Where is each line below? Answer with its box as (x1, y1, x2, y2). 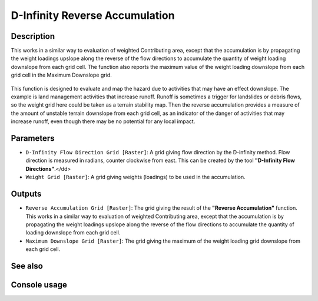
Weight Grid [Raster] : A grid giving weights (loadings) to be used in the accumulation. (25, 174, 246, 181)
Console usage (11, 280, 68, 290)
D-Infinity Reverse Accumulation (11, 9, 175, 22)
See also (11, 261, 44, 271)
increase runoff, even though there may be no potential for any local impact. (11, 118, 196, 125)
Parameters (11, 133, 55, 143)
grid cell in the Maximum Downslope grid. (11, 71, 112, 79)
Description (11, 31, 55, 41)
